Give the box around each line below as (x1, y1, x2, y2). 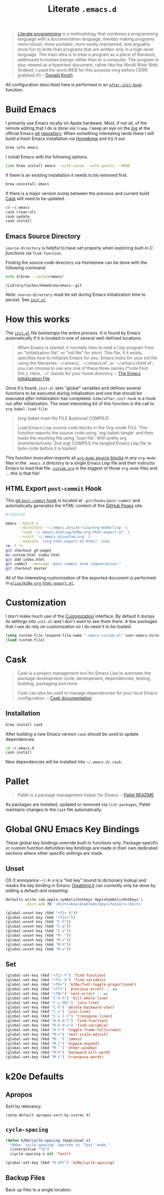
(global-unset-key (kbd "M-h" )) (5, 942, 71, 947)
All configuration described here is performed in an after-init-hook (5, 82, 142, 88)
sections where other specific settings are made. (5, 850, 104, 856)
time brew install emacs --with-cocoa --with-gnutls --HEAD (5, 163, 130, 168)
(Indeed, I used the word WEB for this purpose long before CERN (17, 67, 148, 73)
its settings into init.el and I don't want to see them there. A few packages (5, 618, 158, 624)
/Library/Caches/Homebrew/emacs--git (5, 283, 82, 288)
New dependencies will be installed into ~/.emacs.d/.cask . (5, 759, 123, 765)
